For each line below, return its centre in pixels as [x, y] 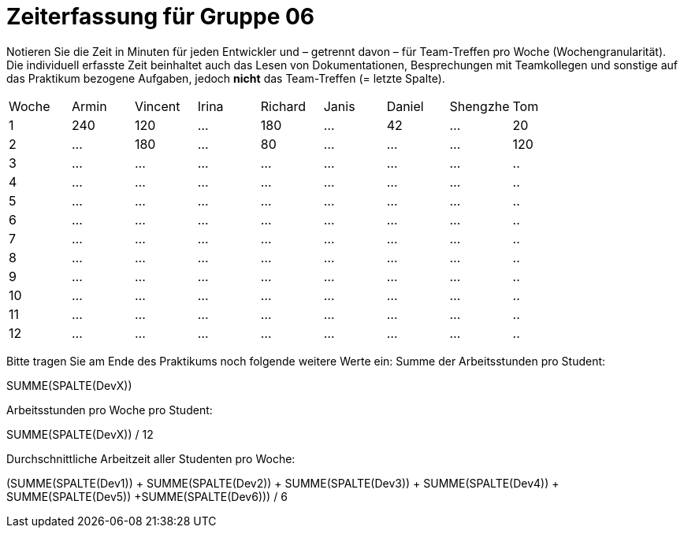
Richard [283, 106]
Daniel [405, 106]
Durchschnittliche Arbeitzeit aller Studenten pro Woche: [151, 458]
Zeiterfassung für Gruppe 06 [161, 17]
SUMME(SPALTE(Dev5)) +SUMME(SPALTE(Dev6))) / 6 [147, 496]
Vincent [157, 106]
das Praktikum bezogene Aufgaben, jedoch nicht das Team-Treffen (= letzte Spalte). [226, 78]
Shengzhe [480, 106]
